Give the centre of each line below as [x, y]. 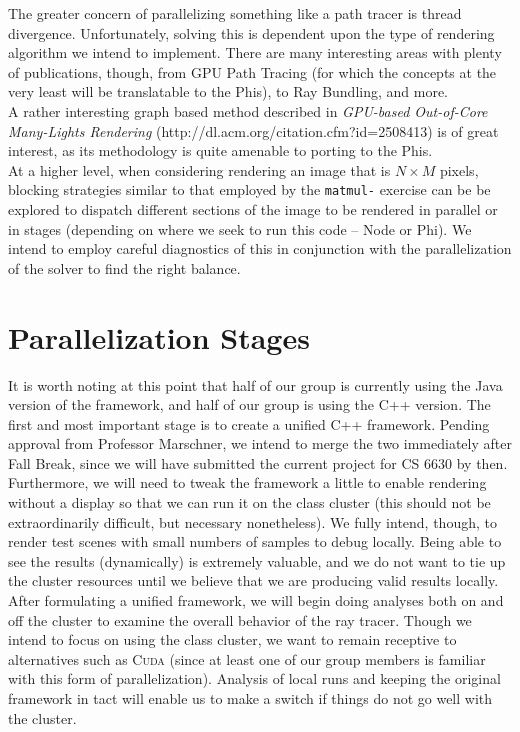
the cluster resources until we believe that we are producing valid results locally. [253, 580]
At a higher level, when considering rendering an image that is [199, 169]
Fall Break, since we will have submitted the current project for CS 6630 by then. [258, 462]
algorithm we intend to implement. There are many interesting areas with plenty [255, 52]
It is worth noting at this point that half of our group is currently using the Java [255, 384]
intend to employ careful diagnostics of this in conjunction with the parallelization [260, 248]
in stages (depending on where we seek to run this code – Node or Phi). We [240, 228]
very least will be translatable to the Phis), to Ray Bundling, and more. [228, 91]
